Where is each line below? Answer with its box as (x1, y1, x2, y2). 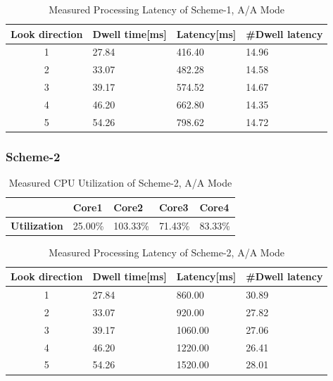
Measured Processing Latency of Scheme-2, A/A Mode (49, 244, 285, 259)
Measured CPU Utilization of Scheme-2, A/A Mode (8, 175, 232, 190)
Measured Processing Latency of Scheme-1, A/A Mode (49, 2, 285, 16)
